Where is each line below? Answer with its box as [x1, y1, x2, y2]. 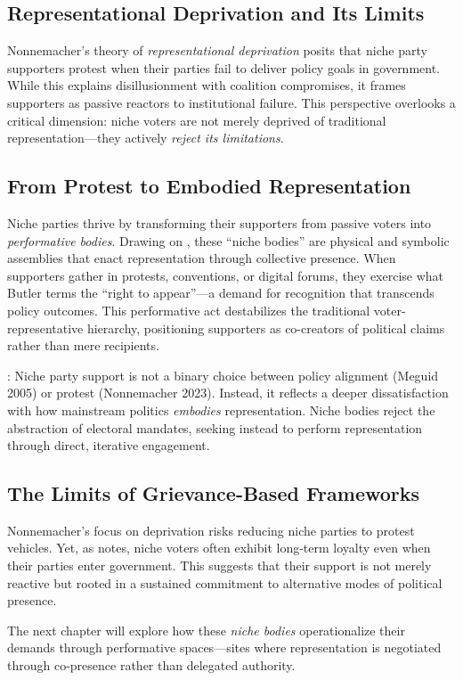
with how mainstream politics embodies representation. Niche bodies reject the [7, 400, 435, 419]
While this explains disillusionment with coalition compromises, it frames [7, 76, 406, 94]
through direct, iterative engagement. [7, 436, 210, 455]
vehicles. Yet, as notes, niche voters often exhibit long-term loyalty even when [7, 538, 431, 557]
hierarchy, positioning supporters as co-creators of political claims [86, 318, 445, 337]
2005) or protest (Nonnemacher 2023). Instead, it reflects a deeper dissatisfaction [7, 383, 449, 402]
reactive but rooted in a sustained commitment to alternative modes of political [7, 573, 443, 592]
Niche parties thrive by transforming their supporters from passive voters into [7, 213, 432, 232]
